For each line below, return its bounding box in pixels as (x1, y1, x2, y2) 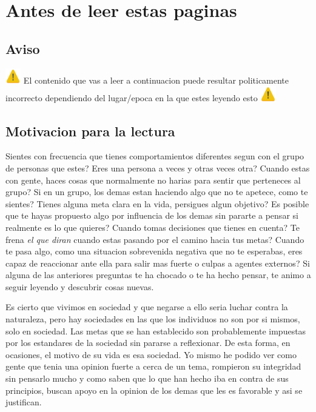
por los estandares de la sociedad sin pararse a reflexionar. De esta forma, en (5, 336, 291, 349)
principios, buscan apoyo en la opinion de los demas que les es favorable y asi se (5, 384, 303, 396)
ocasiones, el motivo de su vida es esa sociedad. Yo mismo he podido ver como (5, 348, 297, 360)
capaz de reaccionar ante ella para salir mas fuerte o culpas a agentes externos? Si (5, 256, 310, 269)
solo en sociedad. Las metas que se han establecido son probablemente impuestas (5, 324, 306, 337)
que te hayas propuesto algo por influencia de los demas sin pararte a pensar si (5, 209, 298, 222)
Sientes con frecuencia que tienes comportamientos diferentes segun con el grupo (5, 150, 304, 162)
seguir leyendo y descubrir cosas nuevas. (5, 280, 154, 293)
